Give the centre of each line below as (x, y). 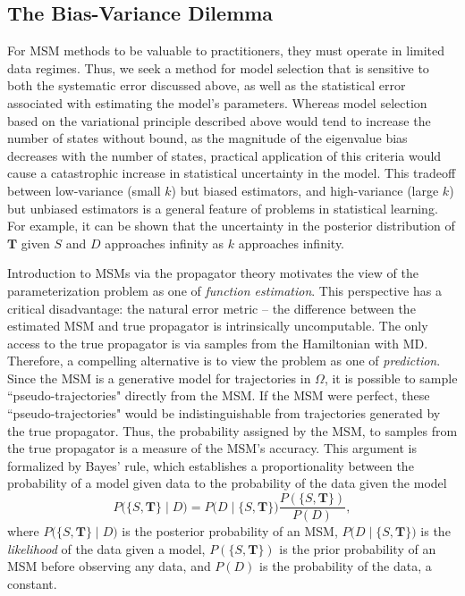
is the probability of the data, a (346, 566)
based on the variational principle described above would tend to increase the (219, 120)
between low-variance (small (84, 190)
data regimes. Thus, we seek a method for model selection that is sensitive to (218, 67)
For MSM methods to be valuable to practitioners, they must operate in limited (226, 50)
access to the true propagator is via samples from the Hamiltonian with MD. (218, 343)
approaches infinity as (164, 243)
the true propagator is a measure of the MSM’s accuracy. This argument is (212, 448)
